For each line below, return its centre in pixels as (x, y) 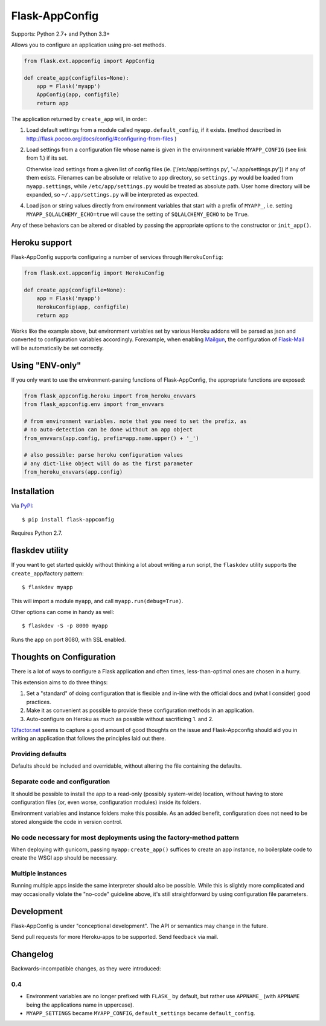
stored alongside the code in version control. (67, 822)
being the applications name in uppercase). (80, 1005)
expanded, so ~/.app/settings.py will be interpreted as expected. (113, 194)
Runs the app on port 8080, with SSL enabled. (69, 639)
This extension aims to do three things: (59, 682)
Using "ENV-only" (46, 365)
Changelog (32, 954)
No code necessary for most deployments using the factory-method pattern (125, 837)
